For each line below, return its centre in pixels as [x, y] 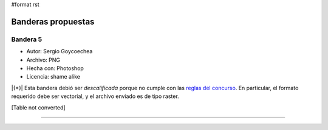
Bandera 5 [27, 39]
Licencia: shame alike [53, 77]
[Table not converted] [39, 107]
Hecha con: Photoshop [55, 68]
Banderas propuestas [53, 21]
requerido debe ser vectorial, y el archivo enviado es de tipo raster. [95, 96]
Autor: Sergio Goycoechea [60, 51]
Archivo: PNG [43, 60]
